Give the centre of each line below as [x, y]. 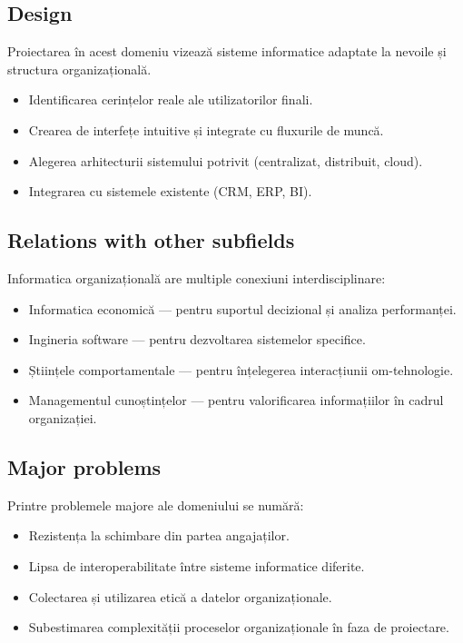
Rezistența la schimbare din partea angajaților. [159, 535]
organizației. [63, 417]
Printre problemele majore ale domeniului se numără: [156, 505]
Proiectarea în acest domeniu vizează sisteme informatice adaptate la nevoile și [227, 51]
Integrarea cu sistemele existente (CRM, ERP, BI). [170, 191]
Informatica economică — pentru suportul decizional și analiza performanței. [242, 308]
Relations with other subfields [151, 240]
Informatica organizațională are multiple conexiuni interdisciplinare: [197, 277]
